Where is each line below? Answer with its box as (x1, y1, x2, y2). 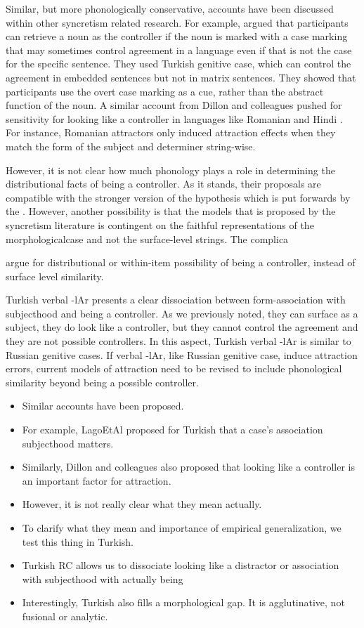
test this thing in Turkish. (22, 534, 134, 549)
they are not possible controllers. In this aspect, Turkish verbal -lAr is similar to (6, 334, 351, 348)
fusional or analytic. (22, 608, 108, 623)
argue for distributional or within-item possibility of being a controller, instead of (6, 255, 356, 270)
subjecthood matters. (22, 436, 114, 450)
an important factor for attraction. (22, 473, 171, 488)
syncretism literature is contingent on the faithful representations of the (6, 217, 314, 232)
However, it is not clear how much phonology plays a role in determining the (6, 162, 335, 177)
